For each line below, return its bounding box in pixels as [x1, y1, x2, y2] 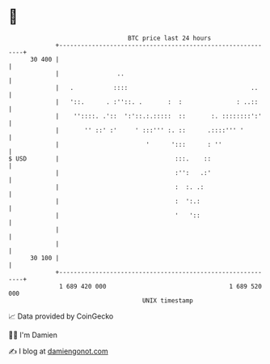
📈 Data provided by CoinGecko [8, 311, 114, 321]
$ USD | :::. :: [8, 154, 212, 163]
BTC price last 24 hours [128, 34, 212, 42]
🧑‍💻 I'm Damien [8, 330, 58, 340]
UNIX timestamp [141, 296, 194, 305]
